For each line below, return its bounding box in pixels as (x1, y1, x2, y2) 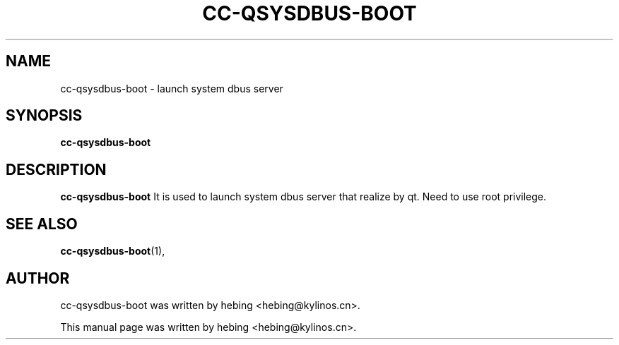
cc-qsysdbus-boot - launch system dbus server (60, 82, 283, 95)
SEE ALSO (6, 214, 78, 233)
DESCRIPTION (6, 160, 107, 178)
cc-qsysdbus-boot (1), (60, 245, 165, 258)
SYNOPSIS (6, 107, 83, 125)
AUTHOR (6, 269, 70, 287)
